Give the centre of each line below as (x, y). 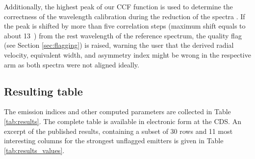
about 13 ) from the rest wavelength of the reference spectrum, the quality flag (123, 35)
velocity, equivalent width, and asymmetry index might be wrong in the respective (127, 54)
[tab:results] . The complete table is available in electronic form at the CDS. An (123, 121)
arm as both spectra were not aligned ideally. (72, 64)
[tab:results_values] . (34, 150)
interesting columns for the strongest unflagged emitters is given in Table (114, 141)
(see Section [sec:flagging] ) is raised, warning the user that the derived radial (119, 45)
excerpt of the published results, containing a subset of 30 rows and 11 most (118, 131)
